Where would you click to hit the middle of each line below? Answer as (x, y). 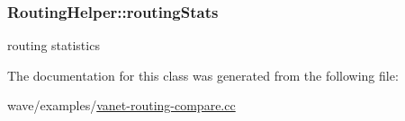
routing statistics (54, 45)
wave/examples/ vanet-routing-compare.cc (121, 105)
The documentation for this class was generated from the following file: (203, 75)
